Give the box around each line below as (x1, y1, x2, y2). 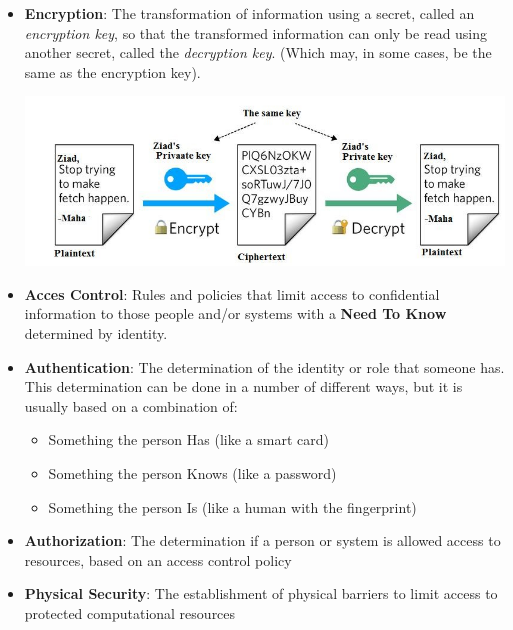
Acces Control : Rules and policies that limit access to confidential (24, 283, 440, 304)
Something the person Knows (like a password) (48, 462, 337, 483)
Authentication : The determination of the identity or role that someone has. (24, 356, 505, 377)
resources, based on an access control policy (24, 549, 292, 570)
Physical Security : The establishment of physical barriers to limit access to (24, 583, 498, 604)
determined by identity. (24, 322, 168, 343)
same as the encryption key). (24, 61, 201, 82)
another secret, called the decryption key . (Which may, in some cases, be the (24, 42, 492, 63)
